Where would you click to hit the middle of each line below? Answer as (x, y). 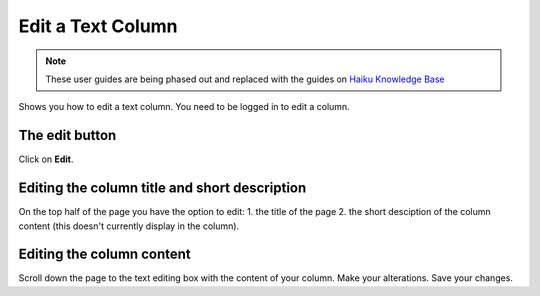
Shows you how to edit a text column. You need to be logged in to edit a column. (184, 107)
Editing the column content (104, 254)
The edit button (67, 135)
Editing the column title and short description (162, 188)
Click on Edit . (46, 159)
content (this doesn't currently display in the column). (129, 226)
